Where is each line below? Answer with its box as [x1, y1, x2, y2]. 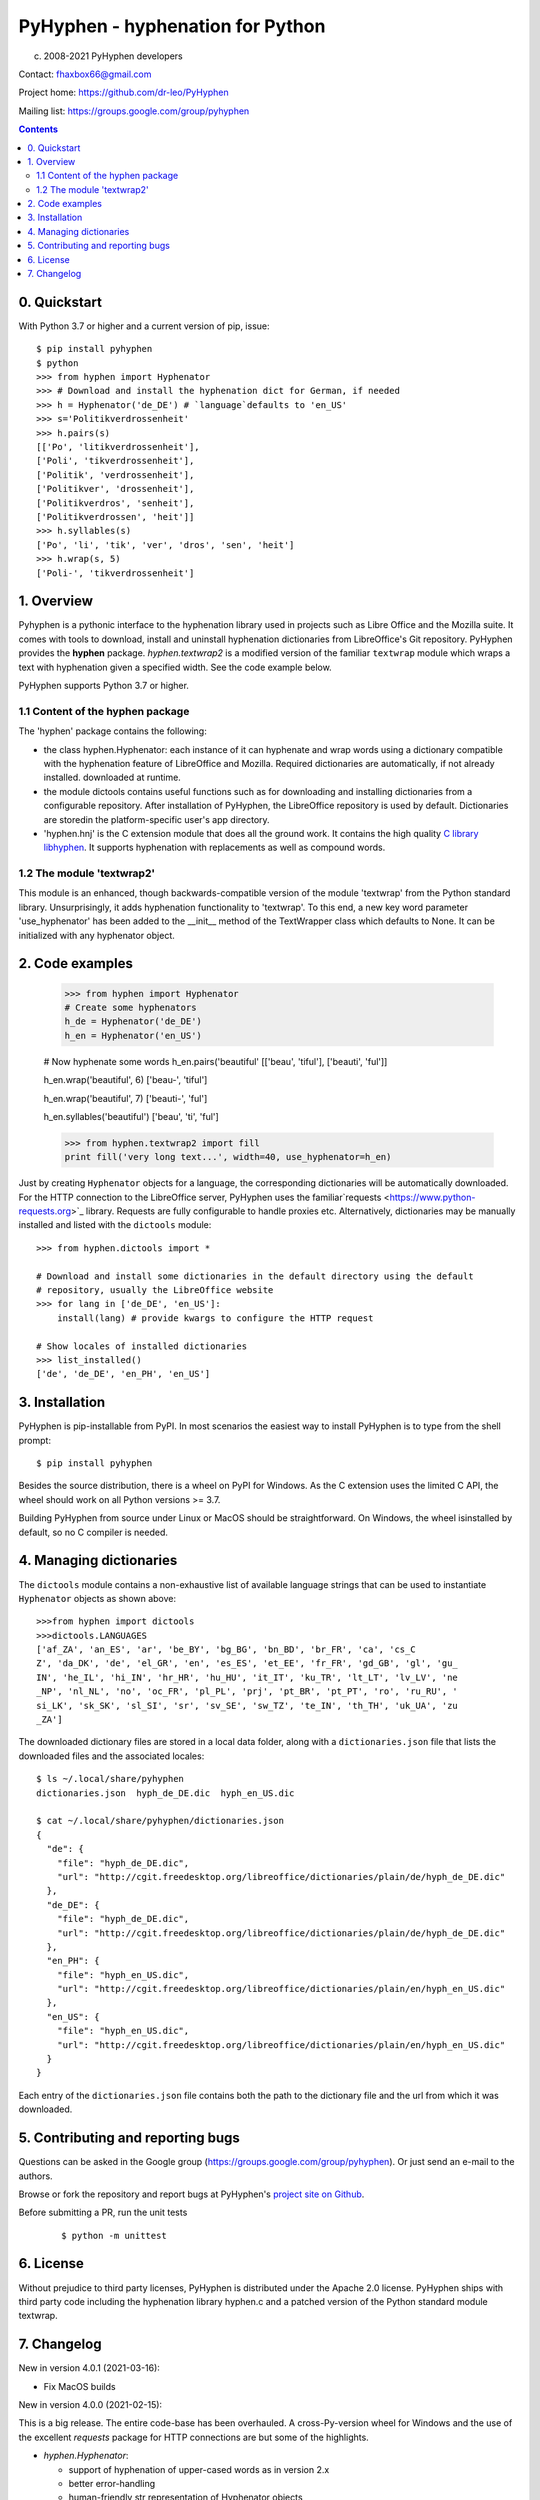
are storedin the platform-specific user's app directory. [43, 813, 270, 825]
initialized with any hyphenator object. [18, 929, 175, 941]
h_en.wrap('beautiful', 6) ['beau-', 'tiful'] [43, 1074, 208, 1086]
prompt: [18, 1434, 52, 1446]
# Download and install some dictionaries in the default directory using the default [36, 1270, 474, 1282]
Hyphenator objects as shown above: [18, 1592, 177, 1604]
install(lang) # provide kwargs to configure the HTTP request [56, 1312, 374, 1324]
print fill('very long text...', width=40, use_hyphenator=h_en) [64, 1151, 392, 1163]
